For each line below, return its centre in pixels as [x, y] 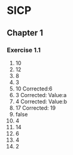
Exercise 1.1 [24, 50]
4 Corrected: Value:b [41, 101]
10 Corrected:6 [34, 89]
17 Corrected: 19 [36, 108]
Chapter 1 [25, 33]
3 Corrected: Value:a [41, 95]
